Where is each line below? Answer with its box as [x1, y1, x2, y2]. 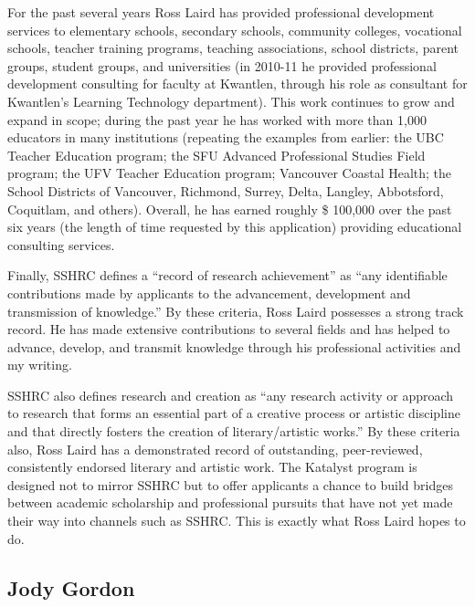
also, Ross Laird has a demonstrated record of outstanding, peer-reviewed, [7, 439, 423, 458]
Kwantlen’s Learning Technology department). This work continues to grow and [7, 91, 455, 110]
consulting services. [7, 235, 115, 254]
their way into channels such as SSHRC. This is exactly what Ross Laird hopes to [7, 511, 466, 530]
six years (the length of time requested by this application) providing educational [7, 217, 462, 236]
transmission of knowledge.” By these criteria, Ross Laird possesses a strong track [7, 301, 464, 320]
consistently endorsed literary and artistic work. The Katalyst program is [7, 457, 417, 476]
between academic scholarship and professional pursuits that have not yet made [7, 493, 453, 512]
